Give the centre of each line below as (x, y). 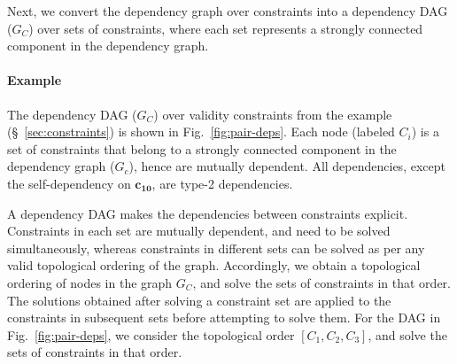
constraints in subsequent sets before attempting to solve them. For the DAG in (224, 318)
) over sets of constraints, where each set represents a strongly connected (226, 28)
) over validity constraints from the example (273, 114)
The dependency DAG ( (72, 114)
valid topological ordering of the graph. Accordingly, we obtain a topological (214, 265)
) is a (425, 132)
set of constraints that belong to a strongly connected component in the (202, 148)
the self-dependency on (69, 183)
